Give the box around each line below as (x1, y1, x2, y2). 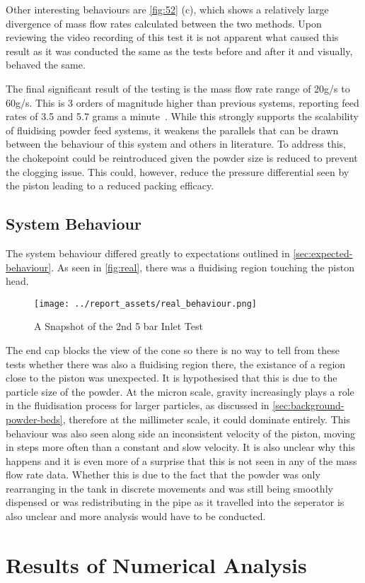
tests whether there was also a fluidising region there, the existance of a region (6, 356, 346, 371)
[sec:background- (272, 398, 344, 413)
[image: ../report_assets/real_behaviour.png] (34, 298, 257, 309)
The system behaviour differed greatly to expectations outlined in (6, 245, 290, 260)
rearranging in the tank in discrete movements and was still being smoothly (6, 481, 333, 495)
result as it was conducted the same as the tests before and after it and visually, (6, 43, 353, 58)
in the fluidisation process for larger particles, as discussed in (6, 398, 270, 413)
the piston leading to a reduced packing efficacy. (6, 178, 214, 193)
